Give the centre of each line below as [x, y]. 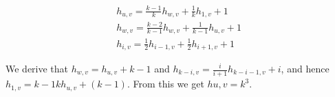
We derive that [37, 68]
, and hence [305, 68]
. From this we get [165, 84]
